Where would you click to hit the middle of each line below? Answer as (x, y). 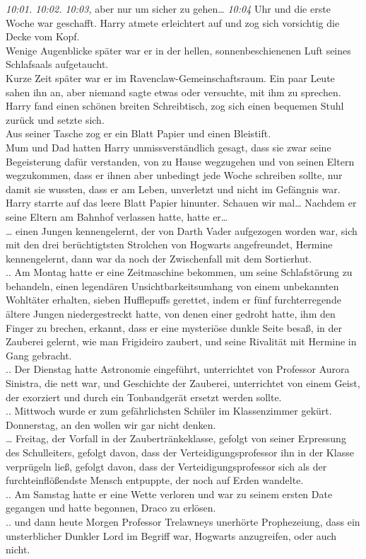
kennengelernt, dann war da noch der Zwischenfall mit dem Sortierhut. (159, 258)
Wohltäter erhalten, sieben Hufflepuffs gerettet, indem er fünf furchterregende (173, 300)
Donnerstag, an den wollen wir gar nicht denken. (111, 424)
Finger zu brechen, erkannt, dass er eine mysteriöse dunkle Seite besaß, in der (174, 327)
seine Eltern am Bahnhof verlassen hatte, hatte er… (117, 216)
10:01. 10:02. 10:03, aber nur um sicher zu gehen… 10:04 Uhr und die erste (168, 8)
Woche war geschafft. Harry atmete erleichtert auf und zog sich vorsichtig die (173, 22)
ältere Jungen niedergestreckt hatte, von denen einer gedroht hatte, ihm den (171, 314)
